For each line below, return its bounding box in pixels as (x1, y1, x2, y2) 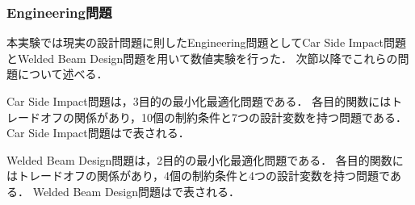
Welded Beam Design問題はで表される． (32, 182, 241, 199)
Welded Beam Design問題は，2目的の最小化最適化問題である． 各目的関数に (6, 151, 404, 168)
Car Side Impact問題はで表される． (6, 124, 190, 141)
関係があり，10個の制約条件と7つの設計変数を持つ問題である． (73, 108, 407, 125)
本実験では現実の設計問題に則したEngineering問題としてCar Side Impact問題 (6, 34, 406, 51)
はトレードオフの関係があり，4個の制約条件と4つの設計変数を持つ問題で (6, 167, 390, 184)
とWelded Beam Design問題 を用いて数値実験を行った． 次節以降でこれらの (6, 49, 398, 66)
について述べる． (17, 65, 108, 82)
